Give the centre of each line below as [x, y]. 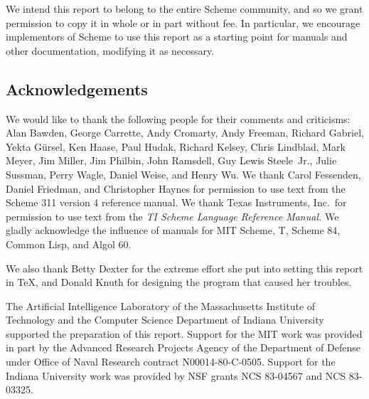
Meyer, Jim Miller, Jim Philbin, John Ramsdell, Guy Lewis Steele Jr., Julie [171, 160]
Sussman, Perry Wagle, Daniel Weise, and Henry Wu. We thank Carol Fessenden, [183, 174]
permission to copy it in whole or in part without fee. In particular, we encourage [183, 22]
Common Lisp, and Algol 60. [69, 244]
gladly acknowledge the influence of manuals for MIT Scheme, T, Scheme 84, [173, 230]
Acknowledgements [77, 89]
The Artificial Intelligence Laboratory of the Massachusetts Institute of [161, 305]
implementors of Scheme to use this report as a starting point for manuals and [177, 37]
